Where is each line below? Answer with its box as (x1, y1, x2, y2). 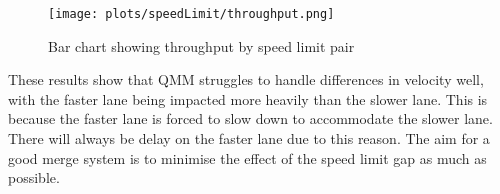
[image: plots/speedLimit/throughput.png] (48, 7, 335, 21)
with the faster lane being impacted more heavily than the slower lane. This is (8, 88, 488, 109)
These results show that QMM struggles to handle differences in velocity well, (8, 69, 484, 90)
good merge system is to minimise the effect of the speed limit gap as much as (8, 147, 487, 168)
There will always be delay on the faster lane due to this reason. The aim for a (8, 128, 490, 149)
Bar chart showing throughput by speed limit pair (48, 35, 355, 56)
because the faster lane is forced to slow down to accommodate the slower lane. (8, 108, 493, 129)
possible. (8, 167, 60, 188)
